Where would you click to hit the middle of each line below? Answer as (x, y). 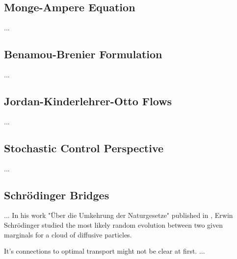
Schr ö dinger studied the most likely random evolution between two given (113, 224)
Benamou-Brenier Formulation (83, 54)
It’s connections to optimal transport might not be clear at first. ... (105, 251)
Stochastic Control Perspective (84, 148)
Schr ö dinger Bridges (57, 195)
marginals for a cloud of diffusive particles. (68, 234)
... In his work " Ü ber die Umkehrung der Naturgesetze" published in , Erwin (118, 215)
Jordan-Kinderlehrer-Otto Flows (88, 101)
